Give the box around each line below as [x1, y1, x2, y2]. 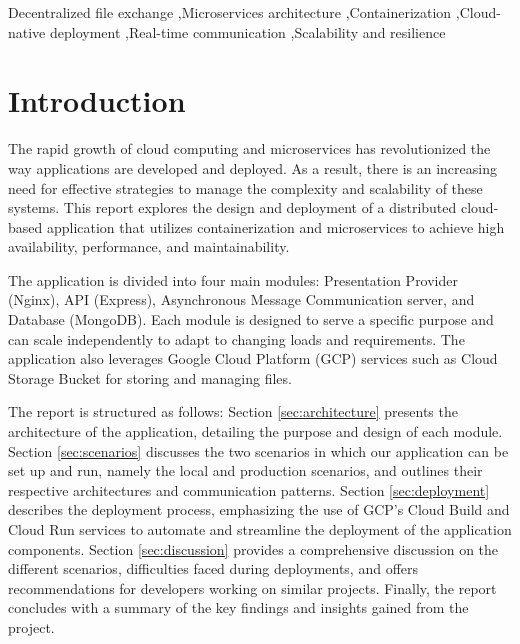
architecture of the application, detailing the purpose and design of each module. [8, 421, 503, 442]
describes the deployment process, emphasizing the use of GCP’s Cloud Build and [8, 499, 510, 520]
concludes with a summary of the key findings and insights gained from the [8, 597, 469, 618]
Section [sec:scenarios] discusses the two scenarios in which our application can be [8, 440, 509, 461]
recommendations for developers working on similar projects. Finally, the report [8, 577, 497, 598]
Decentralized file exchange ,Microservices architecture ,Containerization [8, 2, 452, 22]
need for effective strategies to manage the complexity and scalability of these [8, 177, 483, 198]
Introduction [8, 80, 186, 121]
